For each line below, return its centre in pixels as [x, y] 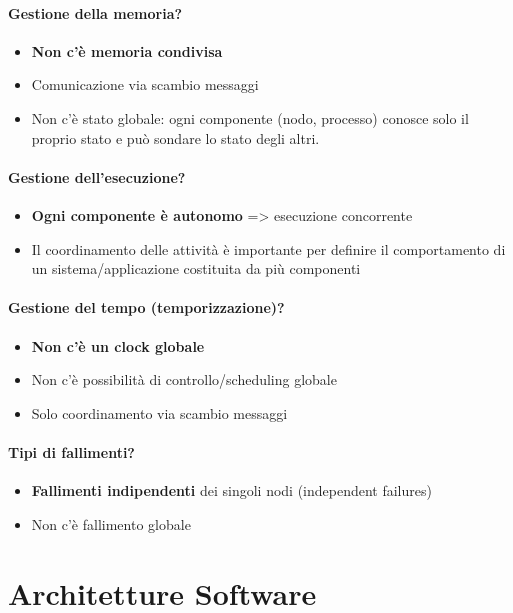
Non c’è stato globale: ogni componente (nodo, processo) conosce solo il [250, 117]
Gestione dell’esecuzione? [97, 176]
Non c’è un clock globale [118, 345]
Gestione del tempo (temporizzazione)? [146, 307]
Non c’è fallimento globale [111, 523]
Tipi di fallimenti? [71, 451]
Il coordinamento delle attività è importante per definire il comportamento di [268, 248]
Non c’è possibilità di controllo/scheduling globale [184, 379]
